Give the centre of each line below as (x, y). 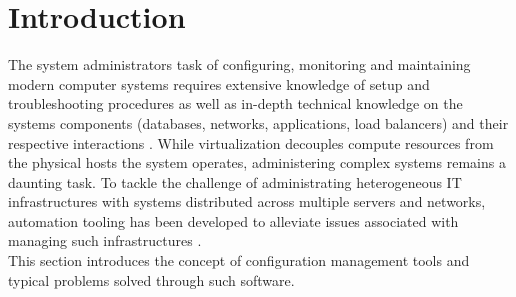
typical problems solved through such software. (151, 279)
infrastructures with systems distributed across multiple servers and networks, (247, 201)
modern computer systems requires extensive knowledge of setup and (219, 83)
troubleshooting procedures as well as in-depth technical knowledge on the (235, 103)
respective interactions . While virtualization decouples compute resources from (251, 142)
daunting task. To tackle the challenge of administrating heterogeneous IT (235, 181)
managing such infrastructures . (105, 240)
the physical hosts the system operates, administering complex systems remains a (257, 162)
